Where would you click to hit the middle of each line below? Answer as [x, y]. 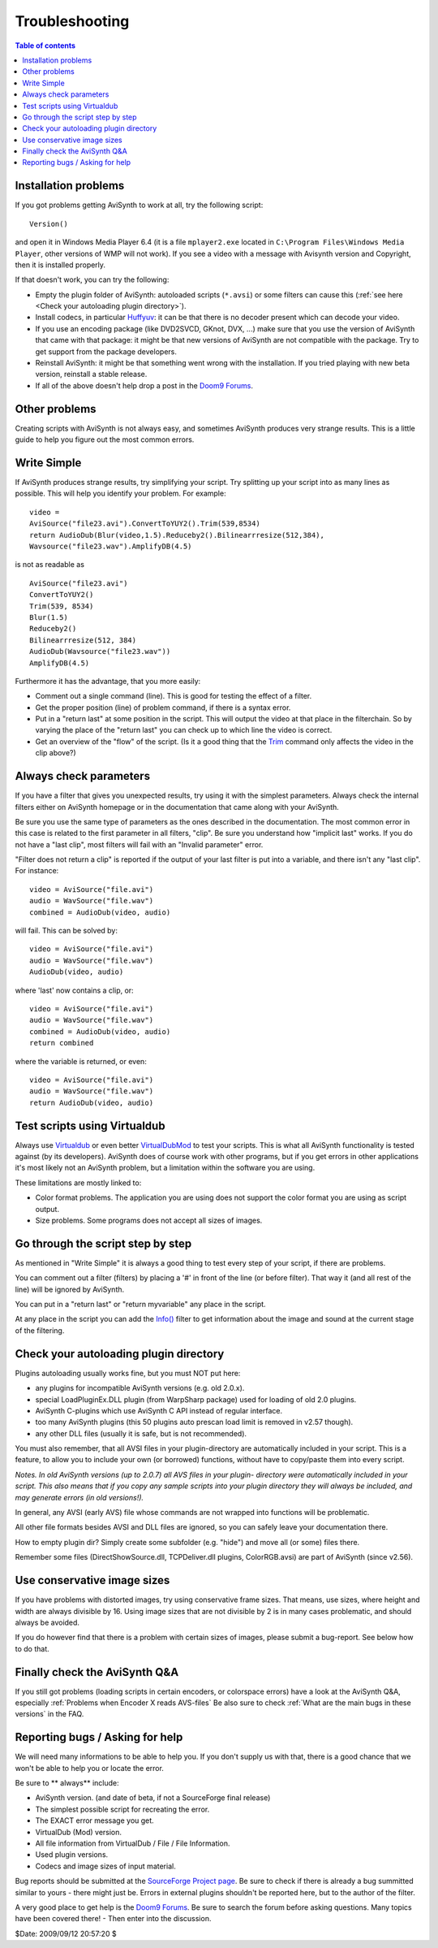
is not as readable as [50, 565]
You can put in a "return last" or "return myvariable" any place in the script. [141, 1305]
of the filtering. [40, 1330]
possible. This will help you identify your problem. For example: [120, 493]
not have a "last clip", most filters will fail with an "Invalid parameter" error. [139, 844]
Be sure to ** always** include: [67, 1783]
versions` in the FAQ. [49, 1714]
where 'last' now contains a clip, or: [74, 990]
